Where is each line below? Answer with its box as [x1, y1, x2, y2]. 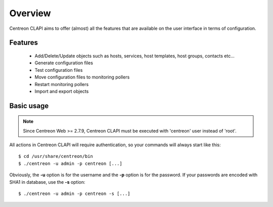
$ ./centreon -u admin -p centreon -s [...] [18, 191, 131, 197]
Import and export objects [34, 88, 89, 94]
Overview [9, 8, 51, 19]
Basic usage [9, 101, 49, 110]
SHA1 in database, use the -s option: [9, 179, 85, 185]
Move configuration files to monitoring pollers [34, 74, 130, 80]
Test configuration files [34, 67, 83, 73]
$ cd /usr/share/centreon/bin [18, 153, 94, 159]
